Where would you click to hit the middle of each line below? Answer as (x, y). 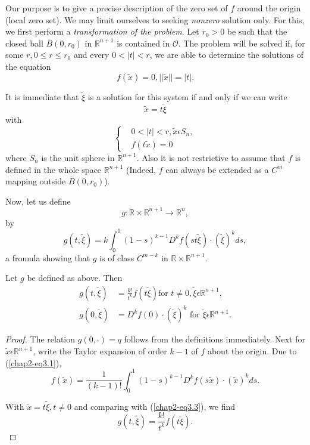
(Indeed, (141, 169)
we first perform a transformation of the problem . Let (102, 31)
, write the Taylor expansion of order (100, 351)
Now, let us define (38, 201)
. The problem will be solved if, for (242, 43)
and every (91, 55)
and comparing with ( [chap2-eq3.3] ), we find (155, 406)
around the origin (269, 8)
